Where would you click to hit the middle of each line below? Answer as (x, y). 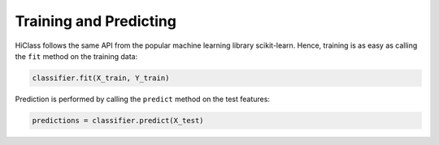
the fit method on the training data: (76, 56)
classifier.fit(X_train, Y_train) (101, 78)
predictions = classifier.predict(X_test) (118, 120)
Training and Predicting (96, 21)
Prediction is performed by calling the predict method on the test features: (142, 99)
